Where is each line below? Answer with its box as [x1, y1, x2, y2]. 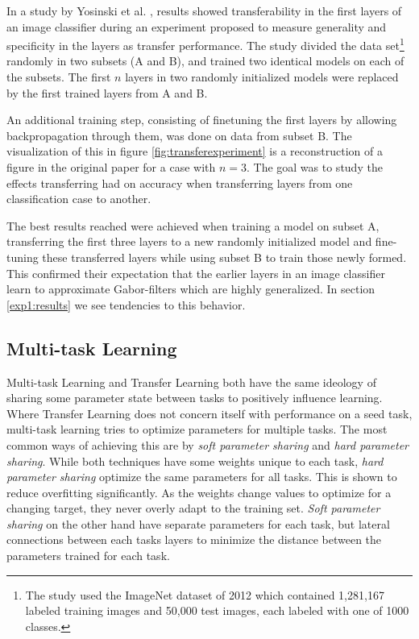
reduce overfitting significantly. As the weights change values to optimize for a [6, 483, 392, 500]
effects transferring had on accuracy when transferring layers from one [6, 174, 353, 191]
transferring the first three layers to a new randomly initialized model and [6, 233, 372, 250]
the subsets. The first [6, 68, 111, 85]
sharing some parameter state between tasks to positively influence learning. [6, 389, 383, 406]
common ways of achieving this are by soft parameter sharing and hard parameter [6, 436, 409, 453]
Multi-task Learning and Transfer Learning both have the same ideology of [6, 373, 376, 390]
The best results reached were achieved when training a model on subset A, [6, 217, 380, 234]
